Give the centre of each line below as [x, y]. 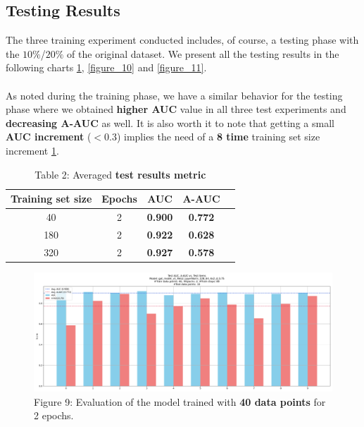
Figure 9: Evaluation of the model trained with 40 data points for [180, 401]
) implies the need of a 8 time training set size [218, 137]
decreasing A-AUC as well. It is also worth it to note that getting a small [170, 122]
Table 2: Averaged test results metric [120, 174]
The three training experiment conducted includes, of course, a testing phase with [182, 40]
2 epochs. [54, 415]
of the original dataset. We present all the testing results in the [203, 53]
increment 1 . [32, 150]
